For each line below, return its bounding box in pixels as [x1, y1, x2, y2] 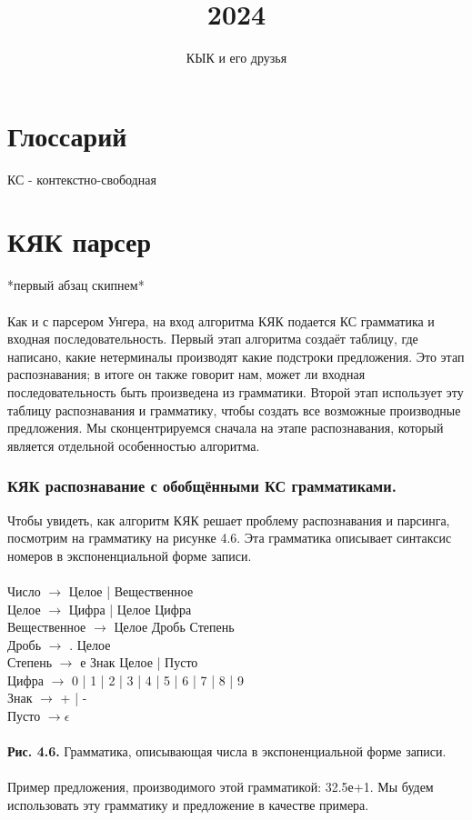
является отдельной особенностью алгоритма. [7, 435, 260, 455]
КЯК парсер [7, 223, 152, 260]
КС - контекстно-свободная [7, 169, 156, 188]
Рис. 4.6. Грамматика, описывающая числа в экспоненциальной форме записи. [7, 742, 447, 761]
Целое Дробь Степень [114, 617, 235, 636]
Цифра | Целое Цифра [68, 599, 192, 618]
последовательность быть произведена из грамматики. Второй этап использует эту [7, 382, 464, 401]
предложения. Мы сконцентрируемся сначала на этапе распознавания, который [7, 418, 444, 437]
